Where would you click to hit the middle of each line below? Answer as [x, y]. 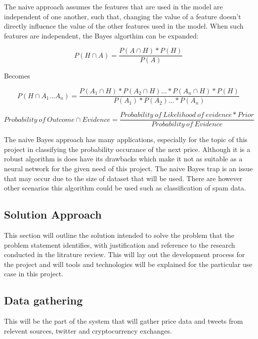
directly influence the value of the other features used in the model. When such [124, 26]
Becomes [17, 76]
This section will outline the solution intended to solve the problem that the [119, 235]
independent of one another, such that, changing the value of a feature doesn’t [123, 16]
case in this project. [34, 274]
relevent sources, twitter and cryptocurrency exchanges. [88, 330]
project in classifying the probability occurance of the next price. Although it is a [127, 149]
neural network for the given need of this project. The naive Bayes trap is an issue [129, 168]
